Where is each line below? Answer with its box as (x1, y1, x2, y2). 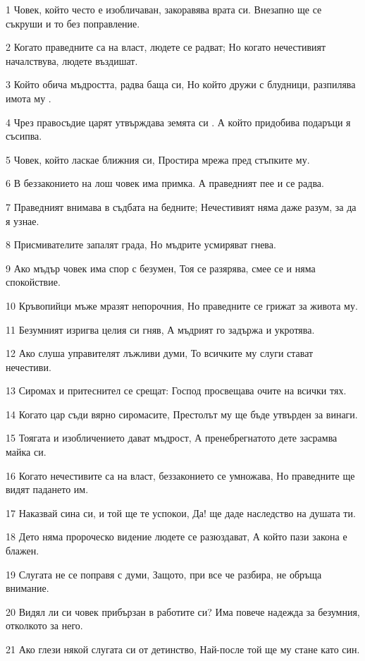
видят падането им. (6, 482, 89, 497)
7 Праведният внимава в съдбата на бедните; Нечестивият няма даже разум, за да (6, 199, 357, 214)
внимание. (6, 581, 49, 595)
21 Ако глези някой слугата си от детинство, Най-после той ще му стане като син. (6, 642, 360, 656)
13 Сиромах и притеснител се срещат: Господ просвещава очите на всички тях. (6, 383, 347, 398)
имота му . (6, 90, 51, 105)
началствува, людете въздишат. (6, 53, 138, 68)
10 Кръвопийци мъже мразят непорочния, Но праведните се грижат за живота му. (6, 298, 358, 313)
